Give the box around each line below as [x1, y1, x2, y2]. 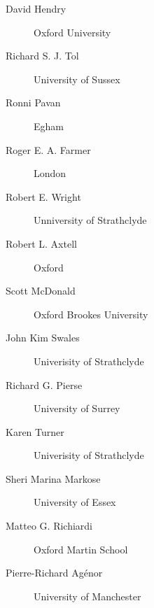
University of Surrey [34, 401, 120, 416]
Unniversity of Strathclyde [34, 213, 147, 227]
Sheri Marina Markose [6, 471, 101, 486]
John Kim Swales [6, 330, 80, 345]
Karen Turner [6, 424, 64, 439]
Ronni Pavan [6, 95, 61, 110]
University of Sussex [34, 71, 120, 86]
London [34, 166, 66, 181]
